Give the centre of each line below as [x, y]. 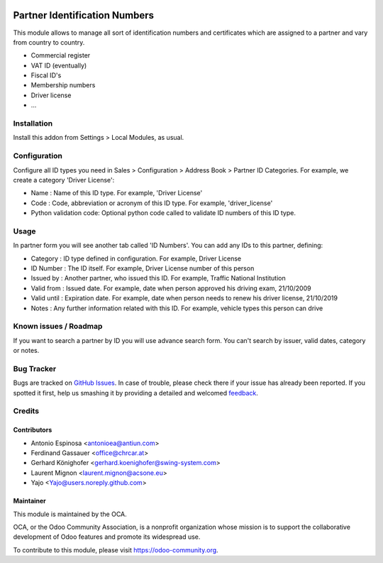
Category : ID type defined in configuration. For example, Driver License [136, 258]
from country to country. [49, 42]
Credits [26, 411]
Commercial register [61, 55]
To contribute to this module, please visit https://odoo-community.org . [116, 550]
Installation [33, 124]
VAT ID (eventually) [59, 65]
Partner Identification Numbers [83, 15]
